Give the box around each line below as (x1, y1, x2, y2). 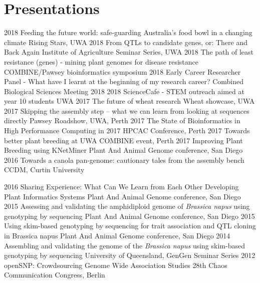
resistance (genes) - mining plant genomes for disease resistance (4, 56, 198, 67)
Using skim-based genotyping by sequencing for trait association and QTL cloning (4, 220, 256, 231)
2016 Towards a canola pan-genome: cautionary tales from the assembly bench (4, 154, 244, 165)
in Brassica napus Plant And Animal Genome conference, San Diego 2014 (4, 230, 230, 240)
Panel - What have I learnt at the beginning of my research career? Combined (4, 76, 244, 87)
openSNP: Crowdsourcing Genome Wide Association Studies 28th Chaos (4, 259, 227, 270)
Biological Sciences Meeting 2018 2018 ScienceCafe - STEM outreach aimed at (4, 86, 244, 96)
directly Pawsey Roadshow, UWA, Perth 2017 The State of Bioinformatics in (4, 115, 240, 126)
